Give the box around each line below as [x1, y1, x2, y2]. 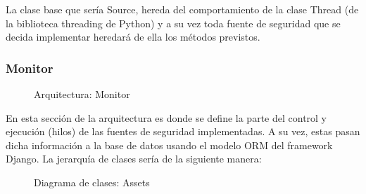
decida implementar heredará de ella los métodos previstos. [6, 29, 260, 44]
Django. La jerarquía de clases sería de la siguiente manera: [6, 151, 262, 166]
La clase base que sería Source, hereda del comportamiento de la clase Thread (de [6, 2, 359, 16]
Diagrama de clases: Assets [34, 174, 150, 189]
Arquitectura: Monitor [34, 87, 130, 101]
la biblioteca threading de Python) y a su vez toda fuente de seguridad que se [6, 15, 341, 30]
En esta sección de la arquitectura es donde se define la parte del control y [6, 110, 327, 125]
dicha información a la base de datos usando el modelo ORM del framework [6, 137, 333, 152]
